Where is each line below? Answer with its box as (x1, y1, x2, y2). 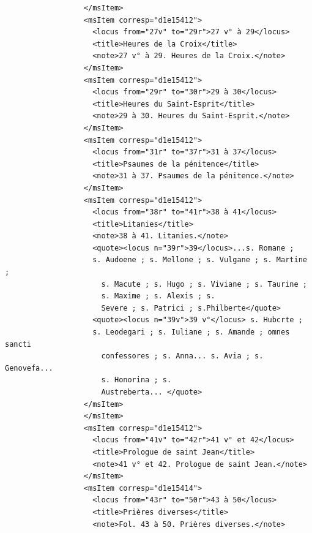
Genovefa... (5, 363, 53, 372)
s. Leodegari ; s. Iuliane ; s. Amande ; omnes (92, 328, 290, 337)
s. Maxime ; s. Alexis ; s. (101, 292, 215, 301)
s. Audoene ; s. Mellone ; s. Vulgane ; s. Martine (92, 255, 307, 265)
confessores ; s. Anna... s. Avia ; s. (101, 352, 264, 361)
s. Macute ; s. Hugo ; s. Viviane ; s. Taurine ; (101, 279, 307, 289)
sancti (5, 339, 31, 349)
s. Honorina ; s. (101, 376, 172, 385)
